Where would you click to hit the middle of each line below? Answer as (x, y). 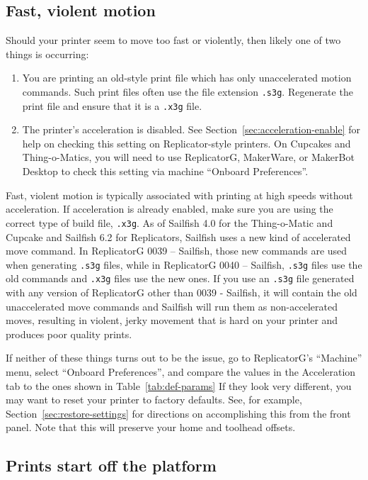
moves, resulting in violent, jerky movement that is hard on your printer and (172, 320)
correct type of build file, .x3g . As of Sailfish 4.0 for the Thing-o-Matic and (169, 222)
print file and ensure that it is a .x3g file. (112, 105)
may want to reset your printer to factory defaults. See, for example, (154, 400)
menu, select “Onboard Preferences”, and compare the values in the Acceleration (181, 371)
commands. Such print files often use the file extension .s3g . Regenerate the (188, 91)
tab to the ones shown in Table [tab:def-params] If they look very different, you (179, 385)
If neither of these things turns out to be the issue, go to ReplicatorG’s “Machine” (184, 358)
